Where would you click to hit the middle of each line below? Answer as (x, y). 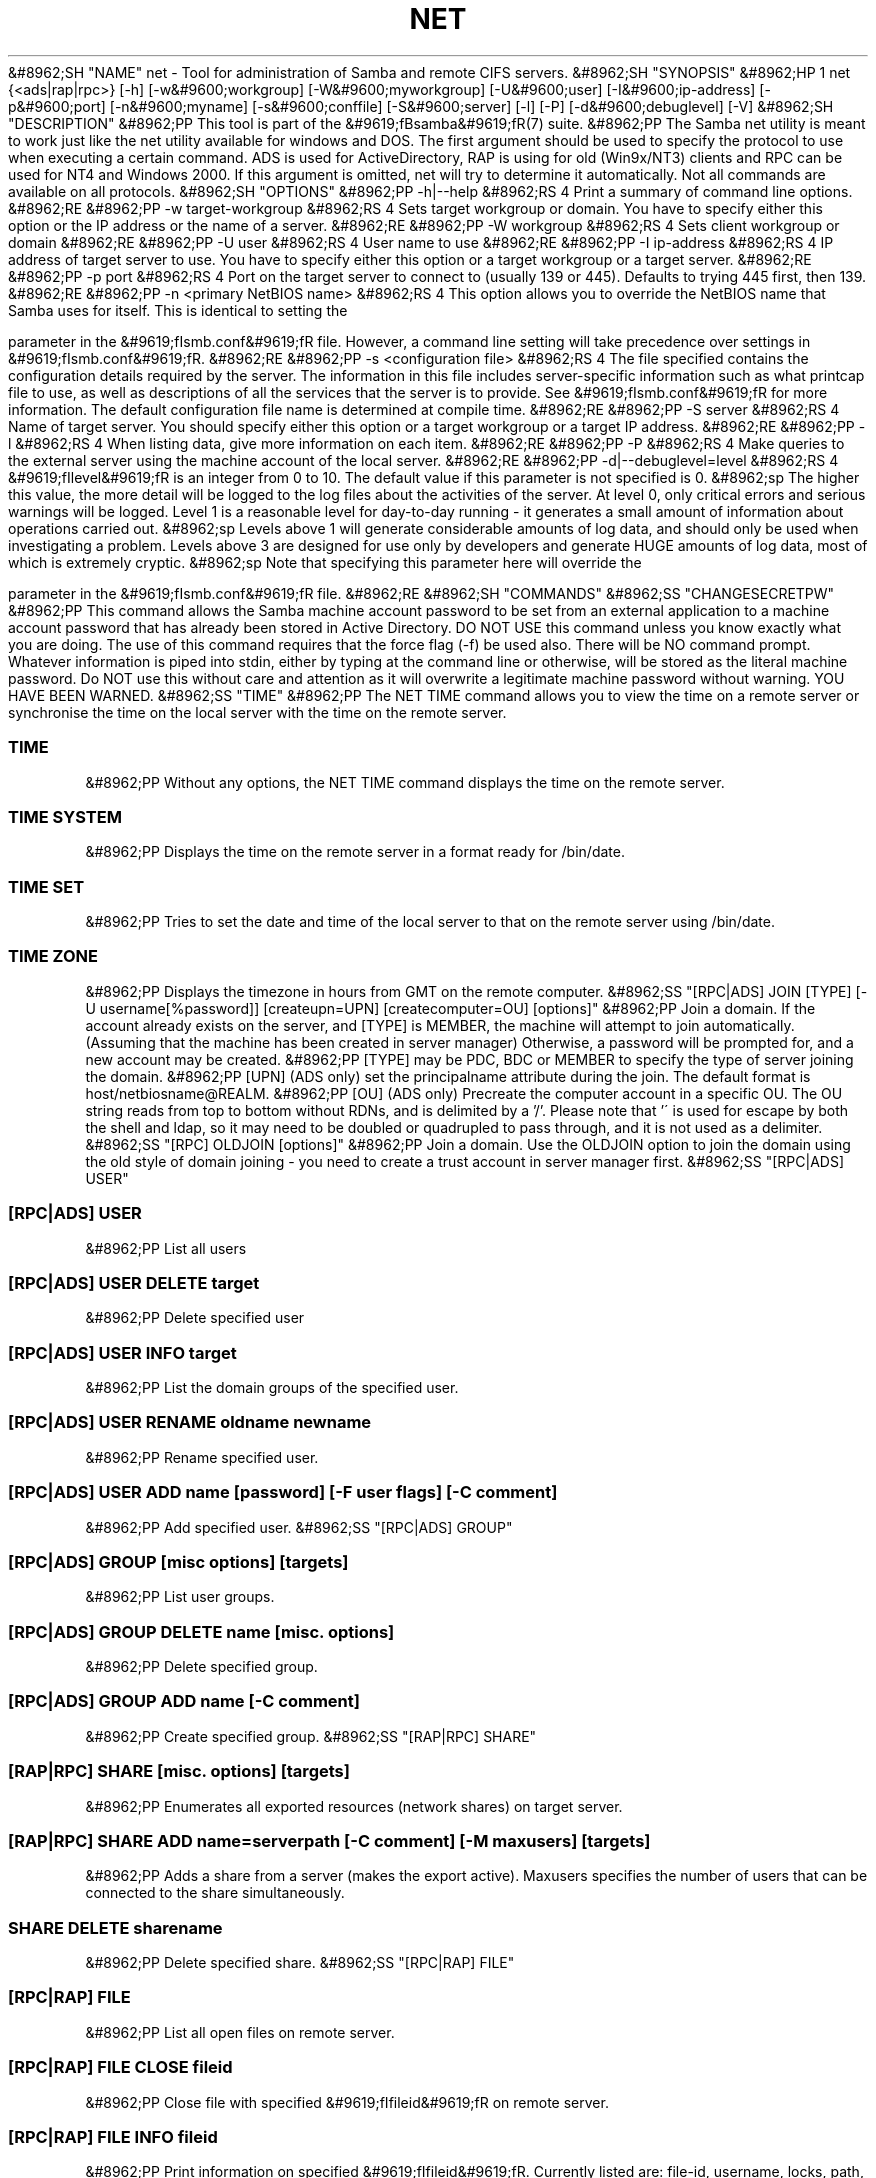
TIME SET (46, 886)
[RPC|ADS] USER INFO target (122, 1352)
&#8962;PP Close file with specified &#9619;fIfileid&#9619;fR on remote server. (347, 2102)
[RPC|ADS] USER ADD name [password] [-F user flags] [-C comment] (283, 1492)
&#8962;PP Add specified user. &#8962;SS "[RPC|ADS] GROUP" (299, 1527)
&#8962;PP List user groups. (180, 1597)
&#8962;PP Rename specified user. (202, 1457)
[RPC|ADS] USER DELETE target (134, 1282)
